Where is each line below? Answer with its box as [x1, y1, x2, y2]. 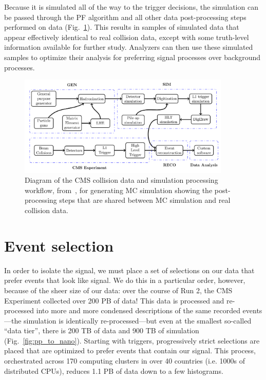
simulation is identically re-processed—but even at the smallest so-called [24, 315, 252, 326]
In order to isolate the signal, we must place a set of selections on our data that [4, 264, 255, 275]
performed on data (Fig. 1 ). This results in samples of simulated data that [4, 22, 239, 32]
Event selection [4, 235, 114, 256]
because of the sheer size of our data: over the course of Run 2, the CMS [4, 284, 233, 295]
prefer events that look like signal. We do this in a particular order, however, [4, 275, 245, 286]
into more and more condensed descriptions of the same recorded [36, 305, 240, 316]
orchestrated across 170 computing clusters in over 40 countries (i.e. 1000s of [4, 355, 245, 366]
